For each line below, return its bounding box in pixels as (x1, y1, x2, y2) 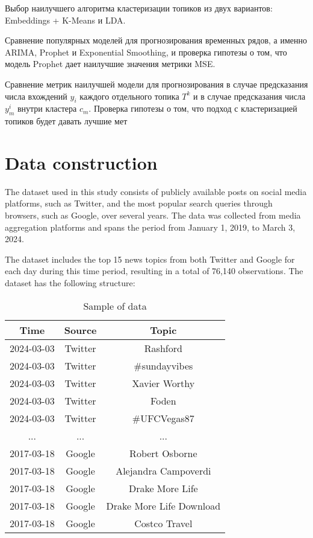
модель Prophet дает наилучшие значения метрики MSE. (5, 57, 215, 70)
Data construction (5, 150, 158, 175)
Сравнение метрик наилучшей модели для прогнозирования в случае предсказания (5, 77, 308, 90)
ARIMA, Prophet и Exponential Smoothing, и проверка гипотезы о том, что (5, 45, 287, 58)
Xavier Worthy (132, 376, 195, 390)
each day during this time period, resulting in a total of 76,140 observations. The (5, 264, 303, 277)
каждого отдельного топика (79, 89, 179, 102)
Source (64, 322, 97, 337)
